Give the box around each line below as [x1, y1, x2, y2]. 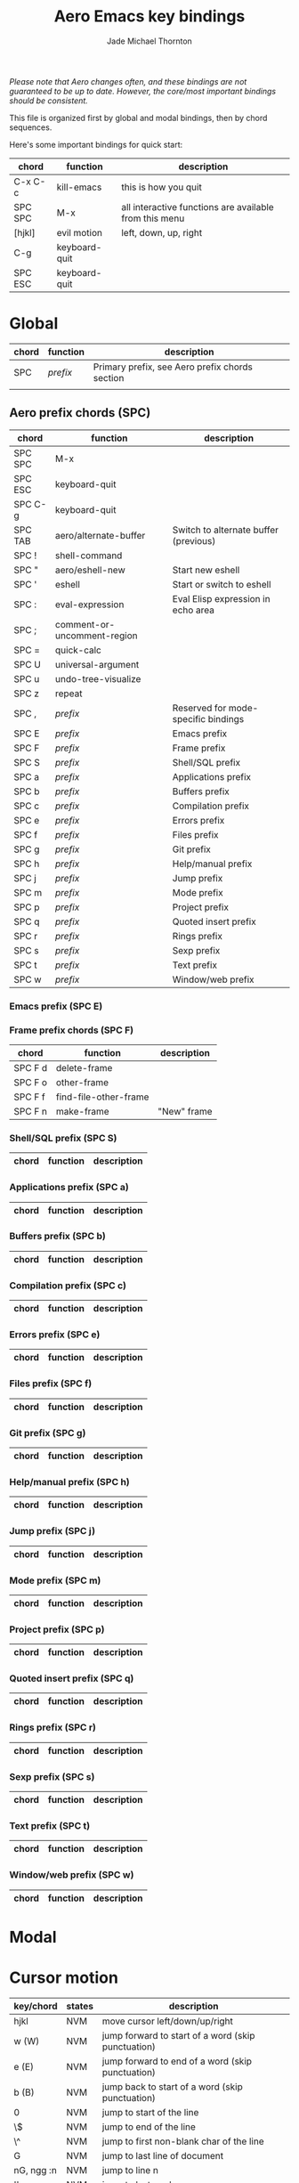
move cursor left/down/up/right [101, 2015, 234, 2027]
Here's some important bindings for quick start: [9, 139, 183, 150]
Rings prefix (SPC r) [9, 1721, 96, 1733]
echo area [172, 604, 215, 616]
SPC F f [13, 1091, 46, 1103]
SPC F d [13, 1061, 48, 1074]
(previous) [172, 534, 216, 547]
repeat [54, 687, 83, 700]
